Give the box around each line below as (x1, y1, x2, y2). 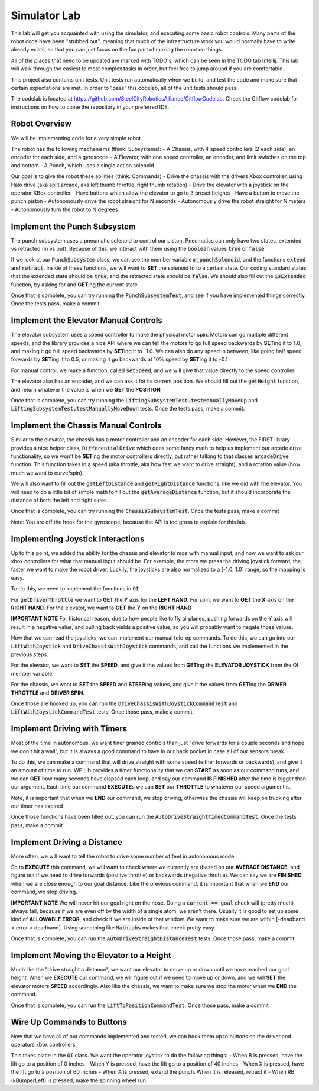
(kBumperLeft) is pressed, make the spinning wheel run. (11, 1077, 148, 1084)
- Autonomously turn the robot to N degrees (11, 206, 118, 213)
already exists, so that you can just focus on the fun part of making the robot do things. (11, 46, 223, 53)
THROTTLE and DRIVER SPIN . (11, 689, 85, 696)
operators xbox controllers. (11, 1041, 77, 1048)
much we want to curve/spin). (11, 469, 84, 476)
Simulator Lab (11, 9, 81, 22)
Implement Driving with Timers (11, 724, 128, 734)
